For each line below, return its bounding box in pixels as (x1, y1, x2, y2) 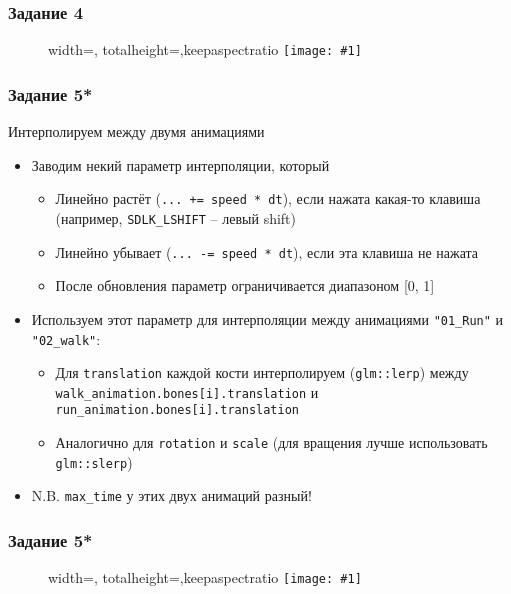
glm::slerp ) (55, 451, 133, 472)
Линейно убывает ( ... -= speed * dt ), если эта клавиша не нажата (55, 241, 479, 262)
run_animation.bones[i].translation (55, 403, 299, 418)
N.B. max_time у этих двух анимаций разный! (31, 485, 312, 506)
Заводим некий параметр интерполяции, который (31, 154, 330, 175)
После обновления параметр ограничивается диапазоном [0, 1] (55, 275, 435, 296)
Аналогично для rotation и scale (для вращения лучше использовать (55, 432, 488, 453)
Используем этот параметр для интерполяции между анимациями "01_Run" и (31, 308, 504, 329)
